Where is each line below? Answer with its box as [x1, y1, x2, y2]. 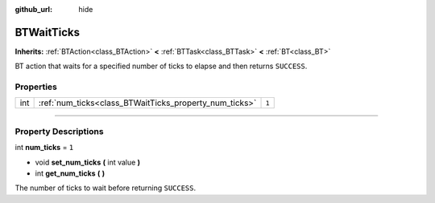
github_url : [14, 5, 52, 14]
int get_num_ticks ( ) [35, 168, 106, 178]
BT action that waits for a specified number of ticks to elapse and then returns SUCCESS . [14, 61, 308, 71]
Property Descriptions [14, 125, 104, 136]
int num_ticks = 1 [14, 143, 74, 152]
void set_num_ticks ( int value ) [35, 157, 141, 167]
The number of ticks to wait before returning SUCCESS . [14, 183, 197, 193]
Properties [14, 81, 58, 92]
